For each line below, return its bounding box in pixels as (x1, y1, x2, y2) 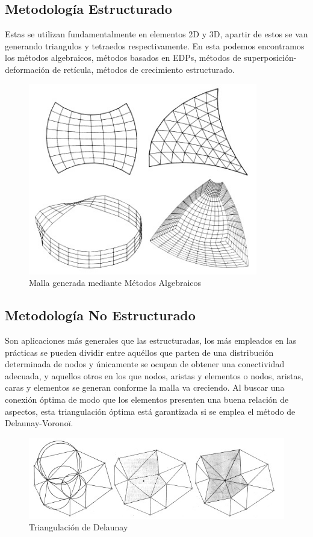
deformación (5, 63, 50, 75)
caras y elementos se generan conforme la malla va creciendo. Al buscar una (5, 381, 285, 394)
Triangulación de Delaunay (29, 521, 128, 533)
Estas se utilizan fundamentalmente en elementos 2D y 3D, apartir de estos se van (5, 28, 308, 40)
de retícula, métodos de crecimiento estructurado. (52, 63, 235, 75)
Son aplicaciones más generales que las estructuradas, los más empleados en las (5, 334, 297, 347)
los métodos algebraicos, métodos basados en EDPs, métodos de (5, 51, 241, 64)
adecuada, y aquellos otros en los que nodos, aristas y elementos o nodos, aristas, (5, 369, 303, 382)
